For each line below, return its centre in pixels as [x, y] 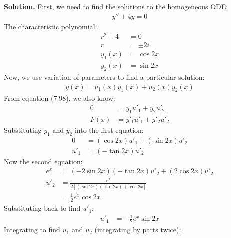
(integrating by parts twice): [138, 229]
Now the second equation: [43, 161]
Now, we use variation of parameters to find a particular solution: [104, 77]
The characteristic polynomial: [51, 26]
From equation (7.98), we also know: [60, 98]
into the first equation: [109, 129]
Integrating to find [32, 229]
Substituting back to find [42, 208]
